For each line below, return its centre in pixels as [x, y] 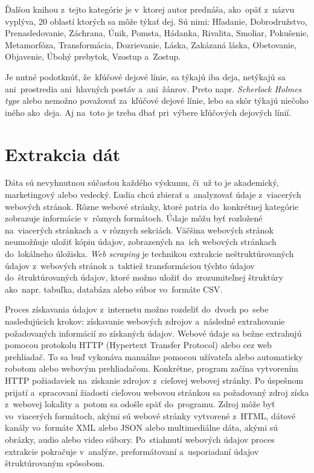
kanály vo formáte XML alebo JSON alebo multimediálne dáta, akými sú [142, 427]
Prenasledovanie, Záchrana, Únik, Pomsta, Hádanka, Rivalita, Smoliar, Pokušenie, [157, 33]
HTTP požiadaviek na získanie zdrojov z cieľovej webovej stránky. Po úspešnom [154, 380]
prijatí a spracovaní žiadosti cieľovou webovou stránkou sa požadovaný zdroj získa [157, 392]
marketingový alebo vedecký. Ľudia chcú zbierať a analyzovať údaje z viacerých [153, 195]
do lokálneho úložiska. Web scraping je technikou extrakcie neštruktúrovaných [149, 254]
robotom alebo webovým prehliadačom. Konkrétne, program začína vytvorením [152, 368]
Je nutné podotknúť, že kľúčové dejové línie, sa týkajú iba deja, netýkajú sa [145, 76]
